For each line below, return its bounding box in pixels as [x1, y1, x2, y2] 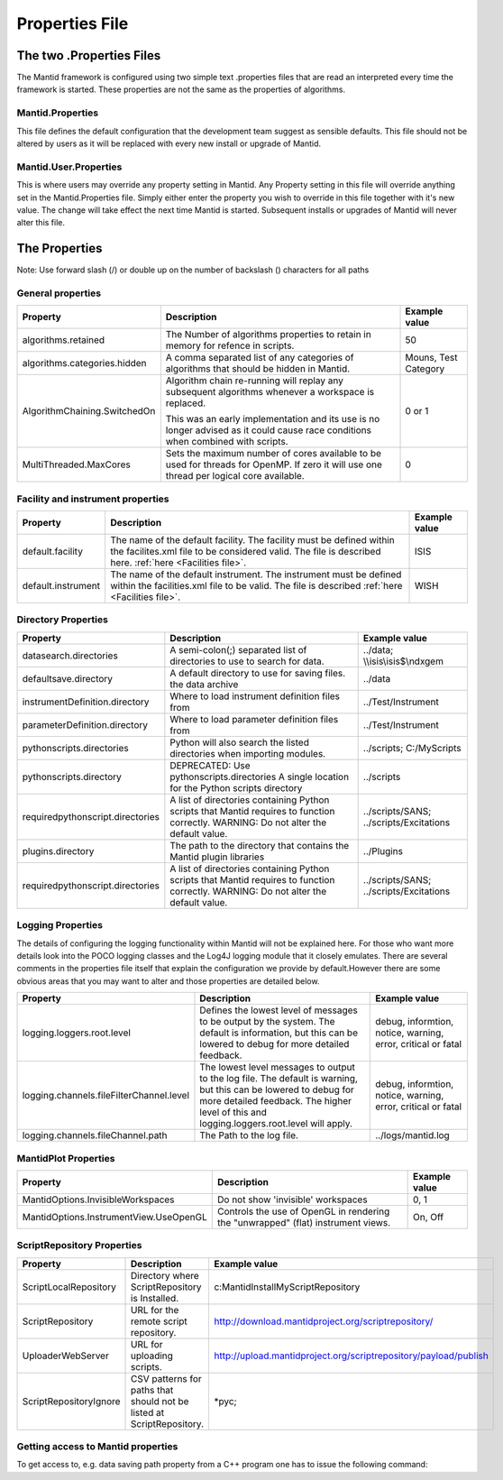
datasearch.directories [22, 649, 119, 662]
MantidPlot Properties [16, 1152, 115, 1164]
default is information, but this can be [199, 1026, 358, 1039]
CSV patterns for [131, 1372, 202, 1384]
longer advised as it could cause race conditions [165, 424, 371, 437]
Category [405, 363, 445, 375]
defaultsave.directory [22, 672, 113, 685]
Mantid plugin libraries [169, 850, 265, 863]
